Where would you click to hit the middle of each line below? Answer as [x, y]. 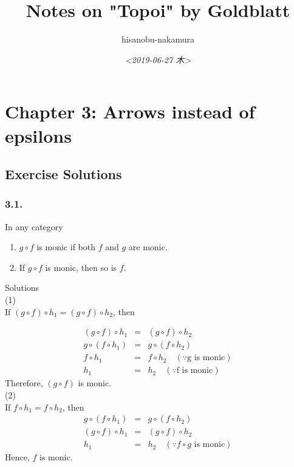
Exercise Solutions [63, 174]
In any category [34, 226]
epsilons [38, 135]
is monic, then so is [81, 267]
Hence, [17, 457]
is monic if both [66, 247]
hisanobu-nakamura [158, 39]
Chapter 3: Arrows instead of [130, 111]
